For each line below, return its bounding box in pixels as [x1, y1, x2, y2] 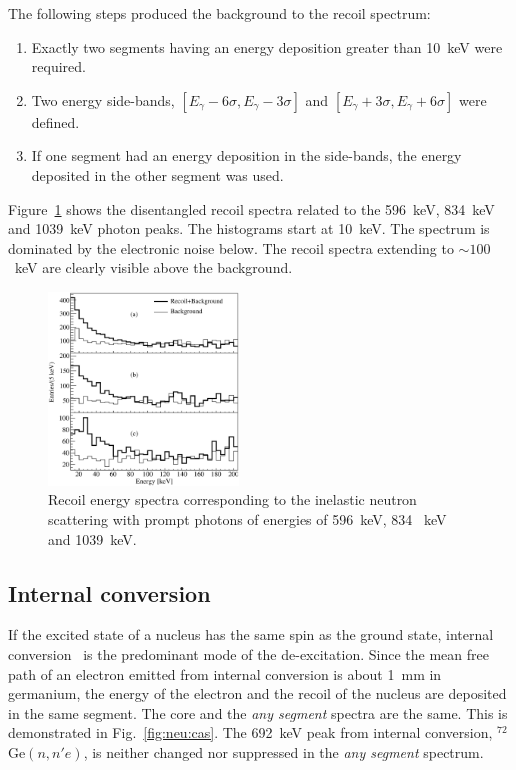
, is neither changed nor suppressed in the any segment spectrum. [83, 741, 484, 762]
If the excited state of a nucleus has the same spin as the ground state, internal [8, 624, 494, 645]
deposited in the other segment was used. [31, 164, 284, 185]
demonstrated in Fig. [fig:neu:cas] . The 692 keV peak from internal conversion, [8, 722, 493, 743]
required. [31, 56, 86, 77]
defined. [31, 111, 80, 132]
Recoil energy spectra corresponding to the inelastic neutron [48, 489, 417, 510]
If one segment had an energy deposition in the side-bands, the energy [31, 145, 462, 166]
